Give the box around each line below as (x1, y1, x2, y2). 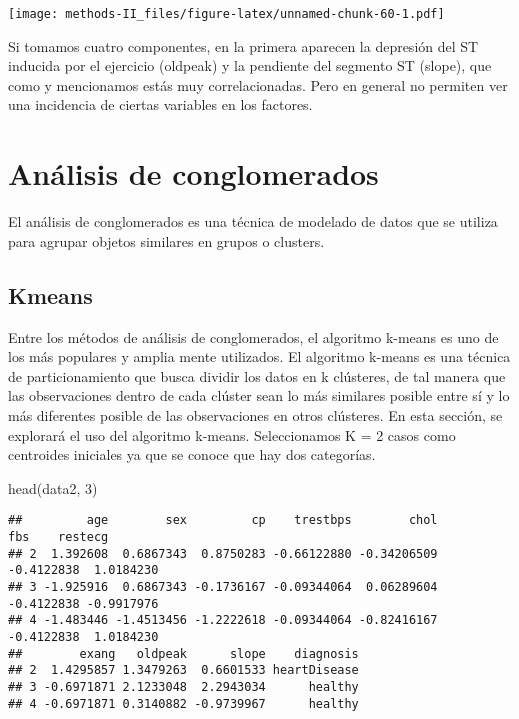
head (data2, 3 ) (8, 477, 98, 498)
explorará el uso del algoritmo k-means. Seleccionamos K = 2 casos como (8, 424, 456, 445)
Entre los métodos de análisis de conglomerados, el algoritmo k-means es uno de (8, 326, 499, 347)
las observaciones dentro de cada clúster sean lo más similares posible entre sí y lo (8, 385, 510, 406)
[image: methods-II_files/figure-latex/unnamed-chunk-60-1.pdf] (8, 7, 445, 21)
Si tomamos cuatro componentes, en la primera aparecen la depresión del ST (8, 35, 479, 56)
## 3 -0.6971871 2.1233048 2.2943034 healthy (8, 679, 359, 694)
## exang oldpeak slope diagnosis (8, 646, 359, 661)
